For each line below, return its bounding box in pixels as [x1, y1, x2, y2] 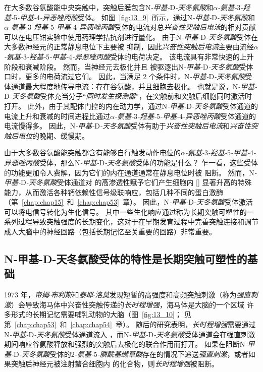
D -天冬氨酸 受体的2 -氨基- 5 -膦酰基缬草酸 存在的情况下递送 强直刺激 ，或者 [14, 348, 248, 359]
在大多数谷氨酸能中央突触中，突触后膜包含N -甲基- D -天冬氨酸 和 [4, 2, 214, 12]
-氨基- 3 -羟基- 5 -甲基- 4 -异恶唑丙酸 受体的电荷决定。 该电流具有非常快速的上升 [4, 51, 254, 61]
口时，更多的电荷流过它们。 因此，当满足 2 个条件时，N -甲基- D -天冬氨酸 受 [4, 71, 252, 82]
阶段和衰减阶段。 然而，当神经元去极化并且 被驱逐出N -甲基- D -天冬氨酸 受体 [4, 61, 253, 72]
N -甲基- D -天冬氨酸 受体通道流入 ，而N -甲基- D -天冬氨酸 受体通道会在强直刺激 [4, 329, 255, 339]
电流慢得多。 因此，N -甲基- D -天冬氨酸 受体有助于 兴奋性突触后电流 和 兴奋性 [4, 120, 251, 131]
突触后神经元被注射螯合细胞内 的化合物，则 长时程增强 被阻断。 [11, 358, 219, 369]
